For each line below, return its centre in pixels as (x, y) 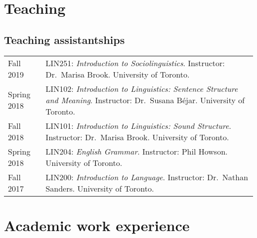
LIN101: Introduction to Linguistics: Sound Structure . (138, 125)
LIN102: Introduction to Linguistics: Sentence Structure (142, 88)
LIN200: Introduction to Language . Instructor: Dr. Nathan (147, 177)
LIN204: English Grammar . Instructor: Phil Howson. (137, 151)
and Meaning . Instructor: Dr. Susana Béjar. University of (145, 100)
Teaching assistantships (64, 39)
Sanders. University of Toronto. (100, 188)
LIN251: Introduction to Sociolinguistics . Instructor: (135, 63)
